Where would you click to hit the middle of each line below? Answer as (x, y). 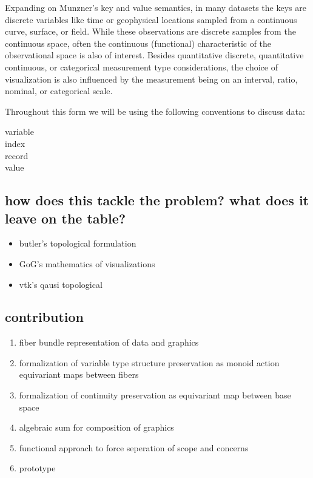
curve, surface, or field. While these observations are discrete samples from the (150, 31)
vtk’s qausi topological (61, 284)
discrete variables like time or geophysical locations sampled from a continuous (151, 19)
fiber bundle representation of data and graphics (109, 342)
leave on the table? (66, 218)
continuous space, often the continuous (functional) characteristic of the (138, 43)
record (17, 155)
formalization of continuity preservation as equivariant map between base (155, 395)
